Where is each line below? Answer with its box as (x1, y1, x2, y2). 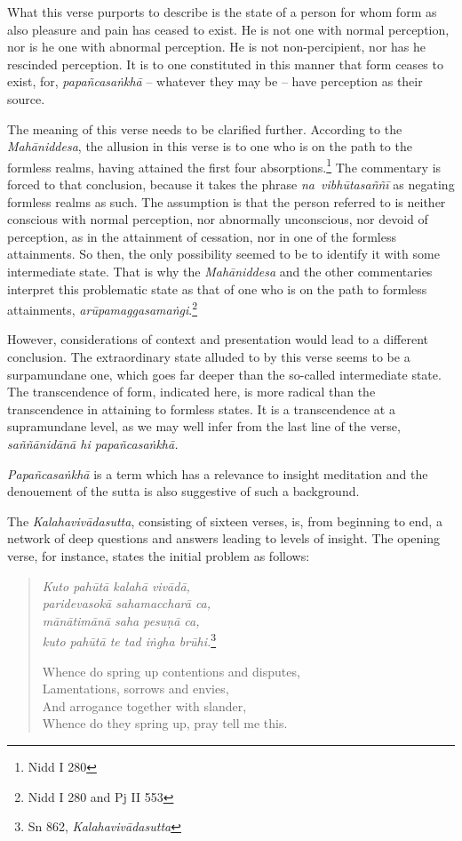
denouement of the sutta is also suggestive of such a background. (7, 482, 360, 501)
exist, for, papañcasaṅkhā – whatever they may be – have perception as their (7, 72, 423, 91)
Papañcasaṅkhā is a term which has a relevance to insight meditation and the (7, 464, 428, 483)
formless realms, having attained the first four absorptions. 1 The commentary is (7, 155, 442, 176)
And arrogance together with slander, (42, 696, 247, 715)
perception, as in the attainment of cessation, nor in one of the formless (7, 227, 396, 245)
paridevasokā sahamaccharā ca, (42, 594, 211, 613)
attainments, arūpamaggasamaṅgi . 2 (7, 298, 198, 318)
